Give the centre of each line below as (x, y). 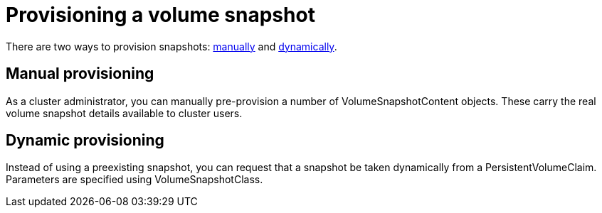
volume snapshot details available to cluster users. (124, 113)
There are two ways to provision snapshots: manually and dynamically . (171, 46)
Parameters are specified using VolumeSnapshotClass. (134, 180)
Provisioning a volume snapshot (160, 15)
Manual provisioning (80, 74)
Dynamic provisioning (85, 141)
